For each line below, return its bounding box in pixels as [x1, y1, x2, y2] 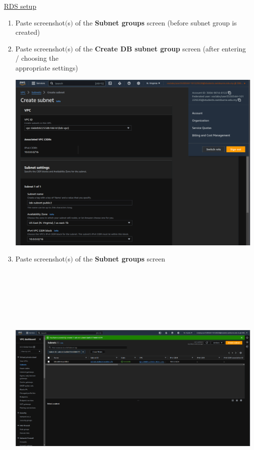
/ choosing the [15, 53, 59, 63]
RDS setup [4, 1, 37, 11]
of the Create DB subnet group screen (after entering [75, 43, 246, 53]
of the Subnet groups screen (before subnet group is [75, 17, 237, 27]
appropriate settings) [15, 62, 78, 72]
